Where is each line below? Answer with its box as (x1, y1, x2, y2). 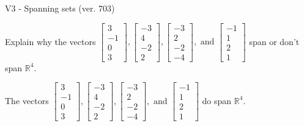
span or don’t (249, 35, 300, 47)
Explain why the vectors (5, 35, 96, 47)
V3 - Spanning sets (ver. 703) (5, 2, 115, 14)
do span (202, 94, 232, 107)
